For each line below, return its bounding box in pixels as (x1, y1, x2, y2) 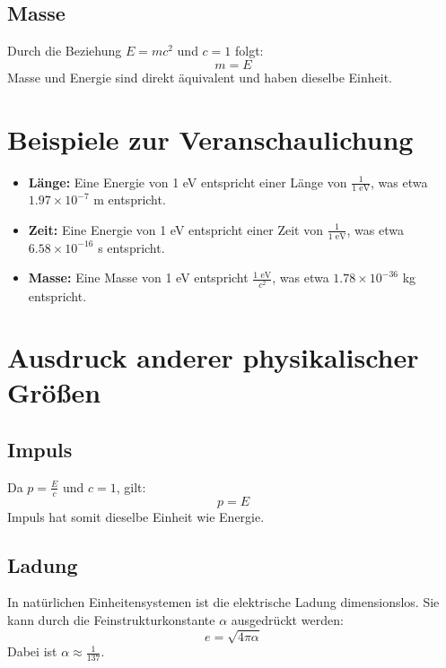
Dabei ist (7, 642, 57, 661)
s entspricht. (98, 238, 165, 256)
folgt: (234, 41, 264, 60)
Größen (7, 374, 101, 411)
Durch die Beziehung (7, 41, 122, 60)
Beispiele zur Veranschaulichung (7, 120, 414, 157)
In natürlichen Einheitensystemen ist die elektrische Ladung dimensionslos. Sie (7, 593, 440, 612)
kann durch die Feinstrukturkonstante (7, 611, 215, 629)
